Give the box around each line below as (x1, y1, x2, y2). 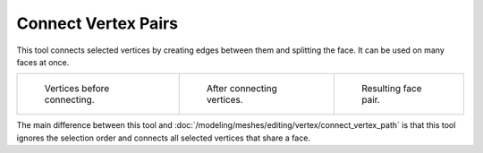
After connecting (206, 82, 277, 95)
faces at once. (16, 56, 70, 67)
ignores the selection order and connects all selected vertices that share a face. (16, 132, 310, 143)
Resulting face (360, 82, 422, 95)
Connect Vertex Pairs (16, 13, 179, 33)
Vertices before (44, 82, 110, 95)
